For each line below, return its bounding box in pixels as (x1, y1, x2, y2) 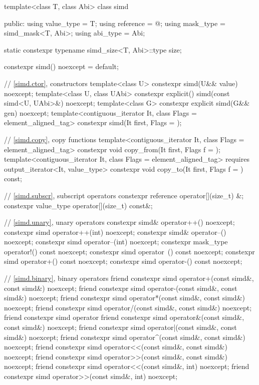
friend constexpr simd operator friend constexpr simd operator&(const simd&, (4, 312, 244, 322)
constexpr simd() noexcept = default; (4, 61, 119, 72)
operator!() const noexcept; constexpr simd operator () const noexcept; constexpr (4, 246, 255, 256)
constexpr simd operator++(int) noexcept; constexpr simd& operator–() (4, 226, 226, 237)
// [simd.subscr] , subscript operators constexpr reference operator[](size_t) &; (4, 190, 244, 200)
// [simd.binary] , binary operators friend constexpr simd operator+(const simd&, (4, 273, 254, 283)
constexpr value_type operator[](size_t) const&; (4, 200, 153, 210)
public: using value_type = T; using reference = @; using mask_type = (4, 18, 225, 28)
